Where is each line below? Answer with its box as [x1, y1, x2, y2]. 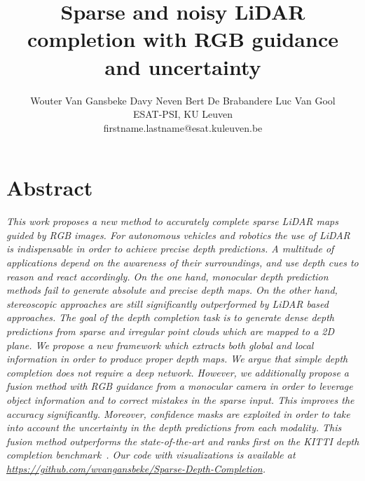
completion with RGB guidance [27, 25, 338, 53]
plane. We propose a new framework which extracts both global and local [6, 337, 314, 352]
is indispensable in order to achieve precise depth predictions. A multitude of [6, 241, 334, 256]
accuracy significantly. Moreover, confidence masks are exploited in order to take [6, 406, 350, 421]
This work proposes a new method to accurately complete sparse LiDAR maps [6, 214, 338, 229]
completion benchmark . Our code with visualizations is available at [6, 447, 296, 462]
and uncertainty [104, 52, 261, 81]
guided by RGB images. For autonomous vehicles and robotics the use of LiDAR [6, 227, 350, 242]
